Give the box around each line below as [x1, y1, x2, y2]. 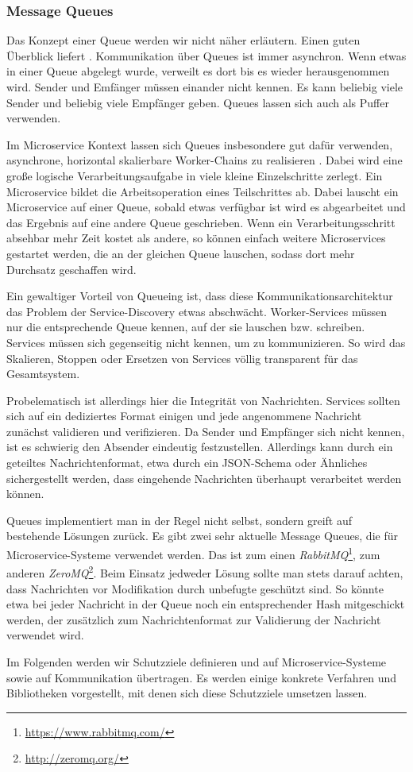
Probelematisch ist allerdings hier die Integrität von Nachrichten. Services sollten [6, 392, 400, 408]
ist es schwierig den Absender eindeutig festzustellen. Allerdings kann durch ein [6, 438, 393, 455]
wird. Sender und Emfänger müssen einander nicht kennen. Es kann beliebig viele [6, 79, 403, 95]
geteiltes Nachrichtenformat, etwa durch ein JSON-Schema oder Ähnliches [6, 454, 368, 471]
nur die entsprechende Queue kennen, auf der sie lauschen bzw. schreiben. [6, 318, 365, 335]
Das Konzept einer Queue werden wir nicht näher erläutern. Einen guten [6, 32, 361, 48]
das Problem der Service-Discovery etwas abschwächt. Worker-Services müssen [6, 303, 388, 319]
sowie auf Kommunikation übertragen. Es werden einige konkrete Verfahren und [6, 669, 397, 685]
